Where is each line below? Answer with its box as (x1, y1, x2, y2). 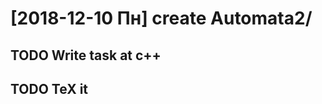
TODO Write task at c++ (10, 47, 162, 64)
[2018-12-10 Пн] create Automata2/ (10, 7, 313, 30)
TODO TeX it (10, 80, 89, 97)
